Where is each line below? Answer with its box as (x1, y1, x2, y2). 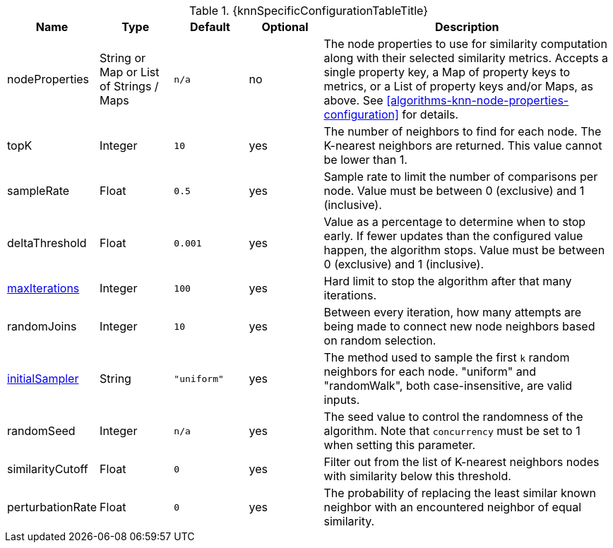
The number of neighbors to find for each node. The (323, 124, 602, 138)
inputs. (323, 393, 360, 407)
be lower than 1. (323, 153, 407, 167)
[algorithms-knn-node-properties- (386, 93, 569, 107)
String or (100, 51, 146, 65)
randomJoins (7, 319, 77, 333)
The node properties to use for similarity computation (323, 37, 607, 51)
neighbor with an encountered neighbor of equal (323, 500, 581, 514)
